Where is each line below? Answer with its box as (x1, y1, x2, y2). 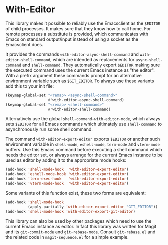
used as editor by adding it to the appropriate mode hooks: (5, 157, 127, 163)
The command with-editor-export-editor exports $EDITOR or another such (5, 136, 160, 142)
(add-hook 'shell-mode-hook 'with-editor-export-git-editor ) (5, 209, 136, 214)
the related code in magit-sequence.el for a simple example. (5, 234, 129, 240)
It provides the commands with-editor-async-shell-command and (5, 51, 139, 57)
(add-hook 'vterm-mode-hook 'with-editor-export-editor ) (5, 181, 129, 186)
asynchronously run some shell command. (5, 126, 93, 132)
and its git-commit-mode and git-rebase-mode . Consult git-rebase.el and (5, 229, 156, 235)
